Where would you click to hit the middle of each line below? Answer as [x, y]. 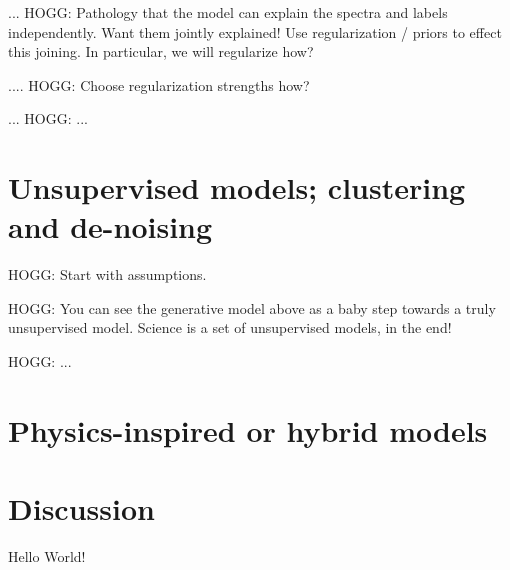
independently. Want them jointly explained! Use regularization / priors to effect [255, 31]
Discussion [81, 508]
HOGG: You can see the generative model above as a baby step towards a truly [252, 307]
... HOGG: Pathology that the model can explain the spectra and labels [228, 12]
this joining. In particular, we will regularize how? [161, 51]
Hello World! [47, 556]
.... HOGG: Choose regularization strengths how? [159, 84]
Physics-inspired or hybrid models [248, 429]
